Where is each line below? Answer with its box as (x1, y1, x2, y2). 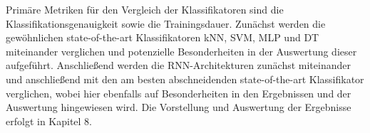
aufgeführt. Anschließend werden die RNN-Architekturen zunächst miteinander (6, 58, 351, 73)
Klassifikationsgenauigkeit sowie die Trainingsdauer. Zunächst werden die (6, 16, 326, 31)
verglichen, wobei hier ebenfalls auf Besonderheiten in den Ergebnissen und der (6, 85, 351, 100)
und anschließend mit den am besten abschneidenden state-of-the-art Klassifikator (6, 71, 364, 86)
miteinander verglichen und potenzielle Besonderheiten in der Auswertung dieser (6, 43, 357, 58)
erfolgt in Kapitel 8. (6, 113, 93, 128)
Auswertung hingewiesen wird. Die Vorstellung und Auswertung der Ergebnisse (6, 100, 351, 115)
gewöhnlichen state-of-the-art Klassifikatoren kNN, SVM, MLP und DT (6, 30, 319, 45)
